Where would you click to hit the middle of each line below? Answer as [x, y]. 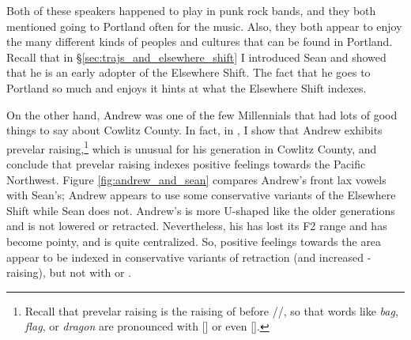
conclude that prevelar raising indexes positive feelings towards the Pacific [186, 164]
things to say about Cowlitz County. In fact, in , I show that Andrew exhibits [194, 130]
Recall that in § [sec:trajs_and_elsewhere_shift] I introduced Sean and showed [196, 57]
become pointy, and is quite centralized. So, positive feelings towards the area [194, 241]
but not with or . [90, 272]
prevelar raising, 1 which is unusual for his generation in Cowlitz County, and [192, 147]
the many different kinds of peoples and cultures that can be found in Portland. [200, 42]
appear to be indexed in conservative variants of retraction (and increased [185, 257]
